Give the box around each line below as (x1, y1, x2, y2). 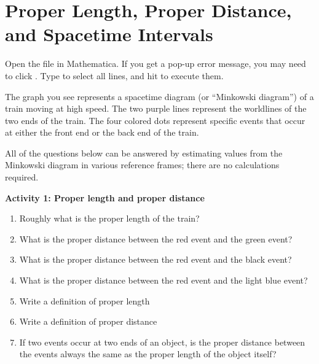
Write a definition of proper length (19, 294, 150, 307)
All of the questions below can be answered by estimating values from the (5, 146, 283, 159)
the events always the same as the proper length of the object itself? (19, 347, 277, 360)
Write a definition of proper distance (19, 315, 157, 328)
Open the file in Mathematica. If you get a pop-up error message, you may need (5, 57, 306, 70)
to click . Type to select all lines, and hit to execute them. (5, 69, 224, 82)
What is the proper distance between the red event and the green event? (19, 232, 293, 245)
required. (5, 171, 39, 184)
